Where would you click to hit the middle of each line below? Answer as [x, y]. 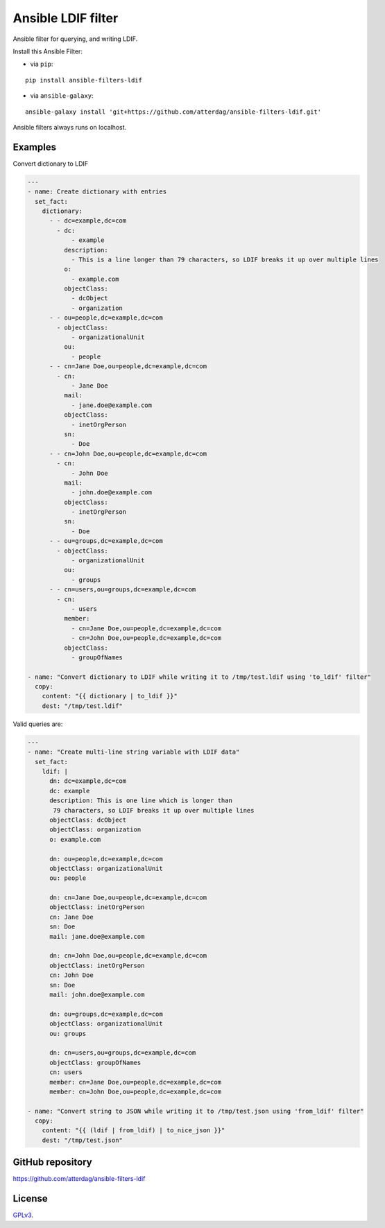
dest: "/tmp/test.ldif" [82, 706]
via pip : [42, 64]
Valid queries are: [38, 724]
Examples [35, 147]
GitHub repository [53, 1162]
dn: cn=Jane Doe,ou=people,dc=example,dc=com [128, 898]
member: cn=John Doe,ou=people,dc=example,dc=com [136, 1091]
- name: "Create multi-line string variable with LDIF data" [134, 752]
